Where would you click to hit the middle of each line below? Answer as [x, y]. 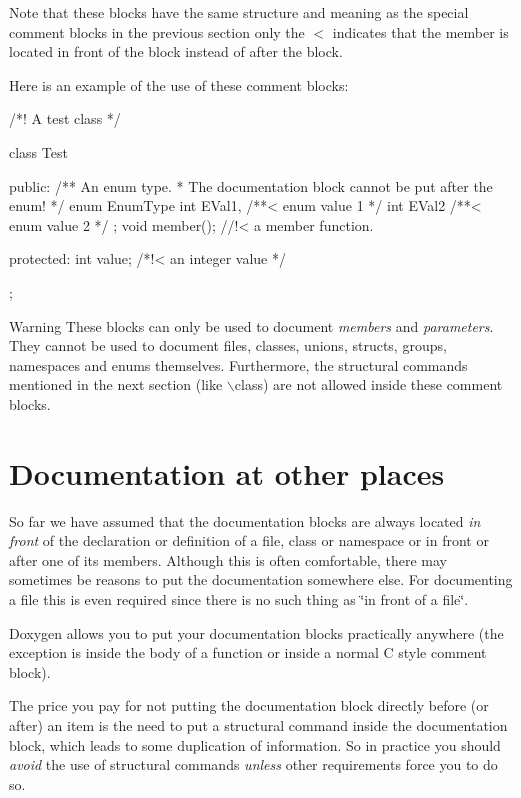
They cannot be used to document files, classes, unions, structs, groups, [228, 345]
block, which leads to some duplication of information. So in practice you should [255, 744]
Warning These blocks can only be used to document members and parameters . [251, 325]
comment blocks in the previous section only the [157, 31]
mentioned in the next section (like [116, 384]
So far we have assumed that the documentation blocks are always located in [245, 520]
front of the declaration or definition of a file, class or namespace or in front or [249, 540]
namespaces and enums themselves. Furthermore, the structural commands [238, 364]
